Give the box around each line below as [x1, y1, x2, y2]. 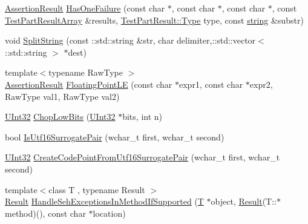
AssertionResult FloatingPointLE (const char [5, 77, 172, 90]
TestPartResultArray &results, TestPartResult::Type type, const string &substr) [5, 13, 304, 26]
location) [93, 206, 126, 219]
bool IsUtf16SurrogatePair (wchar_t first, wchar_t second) [5, 130, 224, 143]
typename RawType [48, 66, 123, 79]
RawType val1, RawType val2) [5, 90, 120, 102]
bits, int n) [122, 110, 163, 123]
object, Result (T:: [211, 195, 277, 208]
